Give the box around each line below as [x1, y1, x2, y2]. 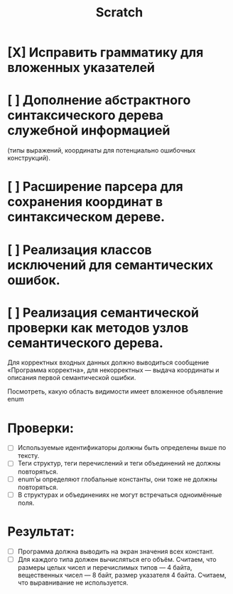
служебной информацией [7, 123, 170, 139]
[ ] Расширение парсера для [7, 179, 183, 195]
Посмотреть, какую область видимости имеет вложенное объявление [7, 387, 224, 396]
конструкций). [7, 154, 51, 163]
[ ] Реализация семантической [7, 304, 199, 321]
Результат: [7, 523, 75, 539]
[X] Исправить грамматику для [7, 44, 204, 61]
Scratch [95, 4, 143, 21]
